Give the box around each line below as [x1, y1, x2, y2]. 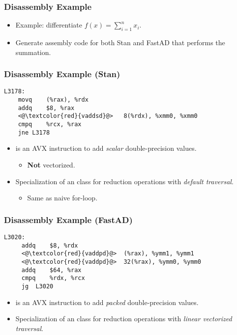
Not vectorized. [27, 159, 75, 169]
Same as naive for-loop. [27, 193, 98, 203]
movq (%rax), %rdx [18, 96, 89, 104]
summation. [15, 47, 51, 57]
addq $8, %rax [18, 104, 75, 112]
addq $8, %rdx [21, 242, 78, 249]
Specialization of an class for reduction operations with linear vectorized [15, 313, 232, 324]
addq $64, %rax [21, 266, 82, 274]
